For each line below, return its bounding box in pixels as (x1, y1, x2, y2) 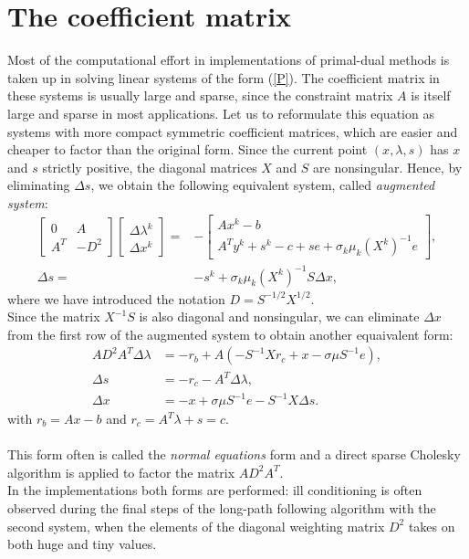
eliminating (7, 175, 70, 195)
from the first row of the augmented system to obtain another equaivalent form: (7, 324, 453, 343)
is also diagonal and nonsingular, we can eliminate (139, 307, 420, 326)
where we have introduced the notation (7, 289, 225, 308)
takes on (408, 516, 455, 535)
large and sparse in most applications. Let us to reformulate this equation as (7, 103, 434, 122)
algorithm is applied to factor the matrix (7, 462, 235, 481)
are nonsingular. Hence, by (313, 157, 463, 176)
